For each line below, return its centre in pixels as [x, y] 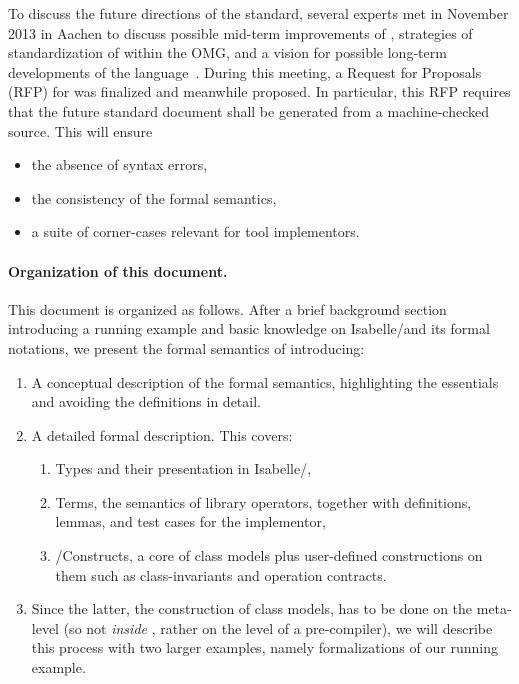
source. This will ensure [80, 130]
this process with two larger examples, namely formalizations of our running [264, 647]
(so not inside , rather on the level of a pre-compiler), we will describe [278, 627]
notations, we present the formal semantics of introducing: [186, 347]
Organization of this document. [118, 270]
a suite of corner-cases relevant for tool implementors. [195, 231]
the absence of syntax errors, [119, 164]
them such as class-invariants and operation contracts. [221, 574]
